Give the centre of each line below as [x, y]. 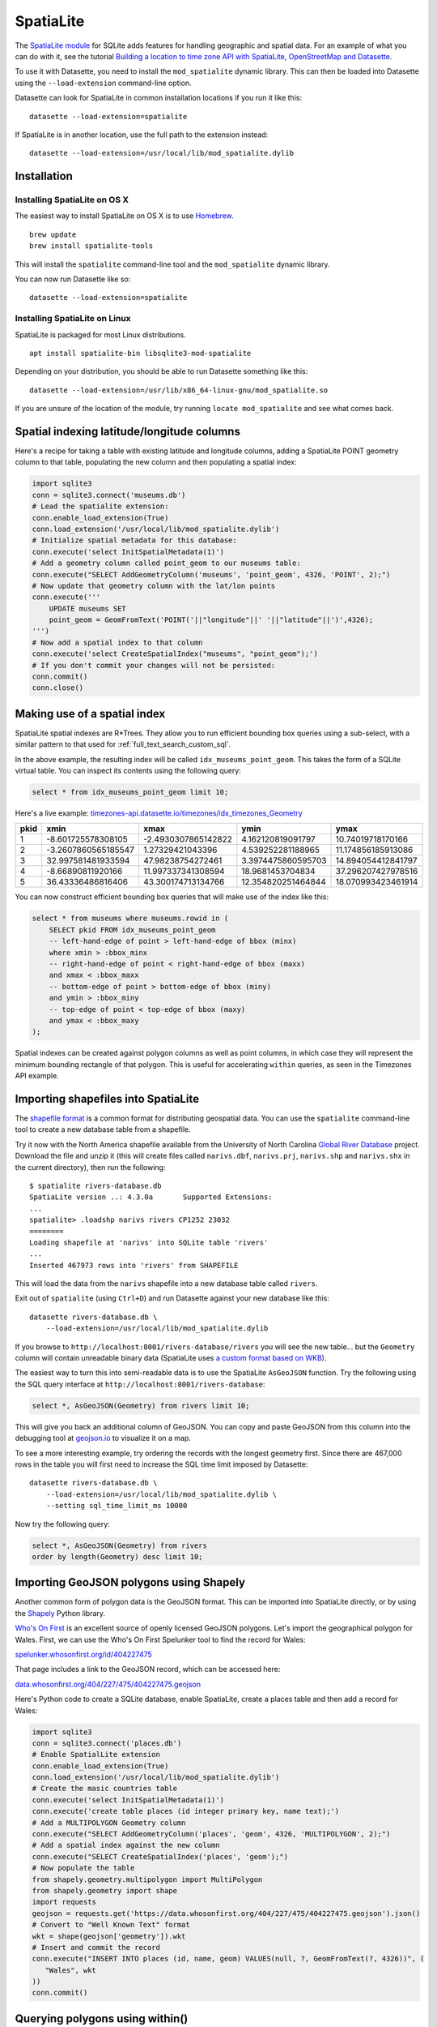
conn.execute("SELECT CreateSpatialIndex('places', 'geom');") [160, 1856]
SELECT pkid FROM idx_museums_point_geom [132, 930]
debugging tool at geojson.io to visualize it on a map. [103, 1438]
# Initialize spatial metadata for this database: [135, 540]
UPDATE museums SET [88, 609]
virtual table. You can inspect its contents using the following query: [128, 771]
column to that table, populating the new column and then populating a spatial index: [156, 462]
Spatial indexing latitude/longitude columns [127, 431]
